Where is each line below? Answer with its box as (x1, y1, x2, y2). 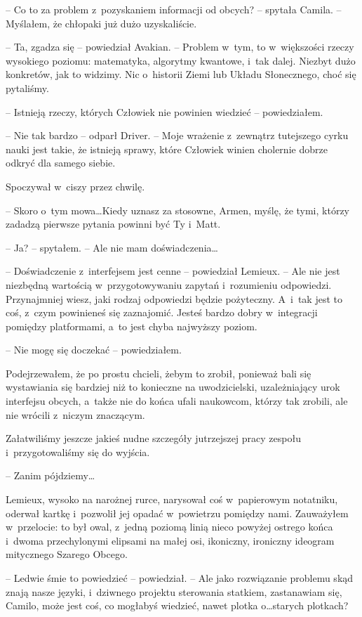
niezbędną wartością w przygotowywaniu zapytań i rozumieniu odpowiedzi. (6, 277, 332, 292)
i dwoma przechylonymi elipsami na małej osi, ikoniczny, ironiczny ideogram (6, 533, 335, 547)
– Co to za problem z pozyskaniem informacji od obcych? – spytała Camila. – (6, 2, 342, 16)
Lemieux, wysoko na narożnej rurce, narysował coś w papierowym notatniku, (6, 492, 338, 507)
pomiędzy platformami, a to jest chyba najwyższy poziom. (6, 318, 257, 333)
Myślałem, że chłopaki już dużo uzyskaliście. (6, 15, 197, 30)
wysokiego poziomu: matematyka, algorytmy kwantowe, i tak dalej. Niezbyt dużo (6, 53, 356, 67)
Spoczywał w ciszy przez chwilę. (6, 178, 145, 193)
